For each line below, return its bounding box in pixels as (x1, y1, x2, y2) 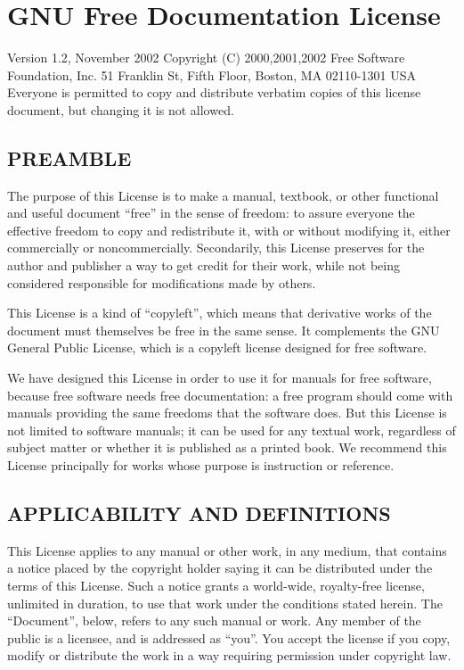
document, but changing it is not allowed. (7, 100, 234, 119)
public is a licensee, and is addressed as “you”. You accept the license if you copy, (7, 628, 451, 647)
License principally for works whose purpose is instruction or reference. (7, 456, 395, 475)
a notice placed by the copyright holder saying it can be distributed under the (7, 558, 433, 577)
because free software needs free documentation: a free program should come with (7, 385, 453, 404)
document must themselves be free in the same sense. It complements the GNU (7, 320, 440, 339)
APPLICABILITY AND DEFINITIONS (7, 500, 391, 526)
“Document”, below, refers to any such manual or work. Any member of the (7, 611, 421, 630)
